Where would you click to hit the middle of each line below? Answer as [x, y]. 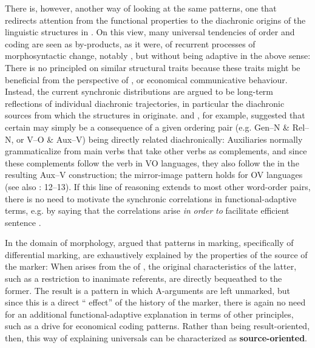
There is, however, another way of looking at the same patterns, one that [141, 8]
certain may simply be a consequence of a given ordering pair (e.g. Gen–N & [147, 127]
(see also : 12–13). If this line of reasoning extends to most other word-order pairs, [158, 186]
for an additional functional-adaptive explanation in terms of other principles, [149, 314]
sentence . [23, 222]
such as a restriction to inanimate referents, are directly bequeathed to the [144, 278]
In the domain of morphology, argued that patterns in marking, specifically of [149, 243]
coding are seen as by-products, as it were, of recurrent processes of [130, 43]
